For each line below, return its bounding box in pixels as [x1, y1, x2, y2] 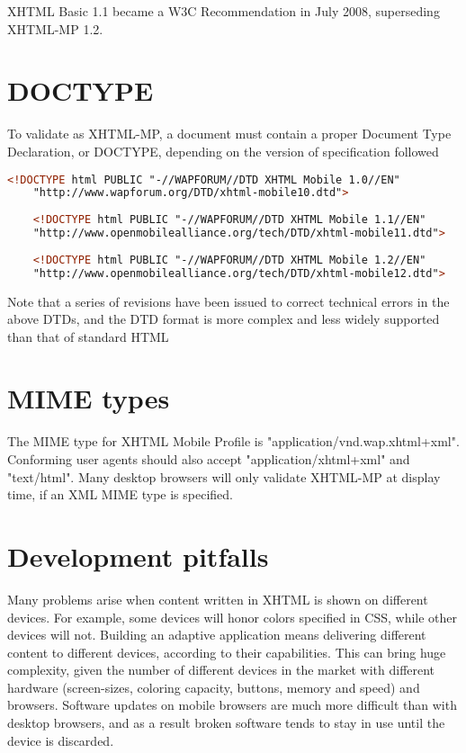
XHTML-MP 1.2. [7, 19, 103, 38]
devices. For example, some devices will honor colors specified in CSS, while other [7, 607, 458, 626]
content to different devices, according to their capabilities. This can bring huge [7, 642, 446, 661]
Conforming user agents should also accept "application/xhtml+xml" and [7, 450, 410, 468]
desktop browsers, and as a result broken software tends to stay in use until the [7, 713, 445, 732]
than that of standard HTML [7, 327, 169, 345]
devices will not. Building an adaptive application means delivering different [7, 625, 426, 644]
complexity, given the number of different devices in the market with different [7, 660, 435, 679]
